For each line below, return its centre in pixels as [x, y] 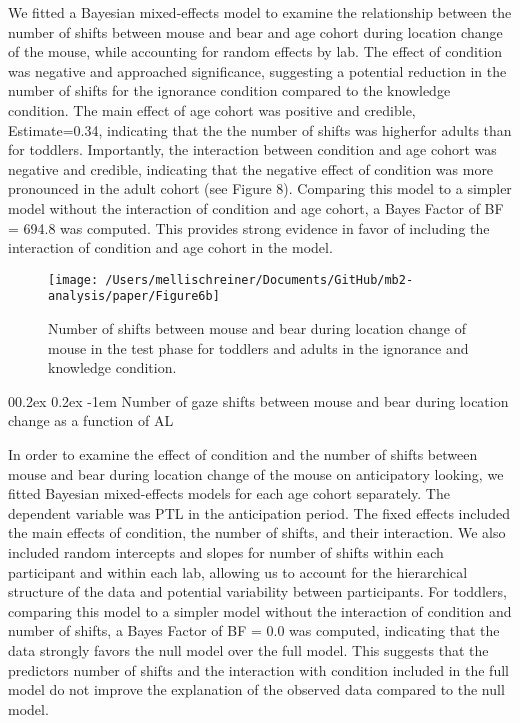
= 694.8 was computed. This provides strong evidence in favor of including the [249, 227]
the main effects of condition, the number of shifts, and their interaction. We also [257, 532]
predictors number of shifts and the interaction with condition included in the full [258, 669]
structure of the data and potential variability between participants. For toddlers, [257, 591]
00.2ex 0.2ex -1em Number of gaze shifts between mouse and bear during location [258, 400]
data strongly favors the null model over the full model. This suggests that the [248, 649]
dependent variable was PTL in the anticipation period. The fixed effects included [259, 512]
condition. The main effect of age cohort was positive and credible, [212, 109]
